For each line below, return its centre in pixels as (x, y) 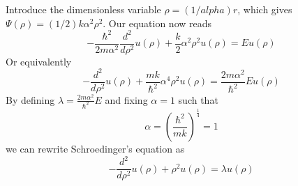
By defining (30, 99)
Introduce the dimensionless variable (83, 9)
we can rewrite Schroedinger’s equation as (95, 149)
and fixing (126, 99)
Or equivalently (39, 61)
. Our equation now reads (157, 23)
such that (198, 99)
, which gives (265, 9)
